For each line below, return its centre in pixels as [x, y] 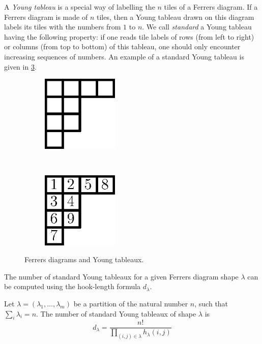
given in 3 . [20, 66]
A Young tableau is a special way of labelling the [80, 7]
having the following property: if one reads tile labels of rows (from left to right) [129, 36]
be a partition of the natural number [131, 303]
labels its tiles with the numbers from [63, 27]
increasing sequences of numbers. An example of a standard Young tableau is [124, 56]
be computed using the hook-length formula [72, 286]
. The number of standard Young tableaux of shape [116, 313]
